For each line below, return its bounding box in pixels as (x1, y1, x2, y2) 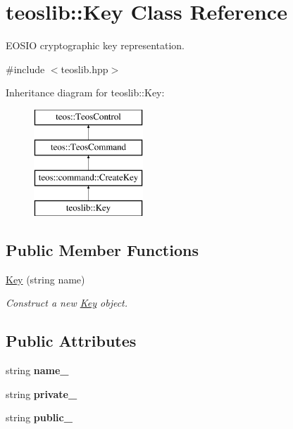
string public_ (6, 410, 73, 425)
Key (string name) (6, 271, 85, 286)
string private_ (6, 386, 77, 401)
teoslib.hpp (61, 61, 108, 76)
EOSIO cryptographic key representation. (6, 38, 185, 53)
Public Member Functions (6, 239, 199, 261)
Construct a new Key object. (6, 295, 128, 310)
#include (6, 61, 45, 76)
